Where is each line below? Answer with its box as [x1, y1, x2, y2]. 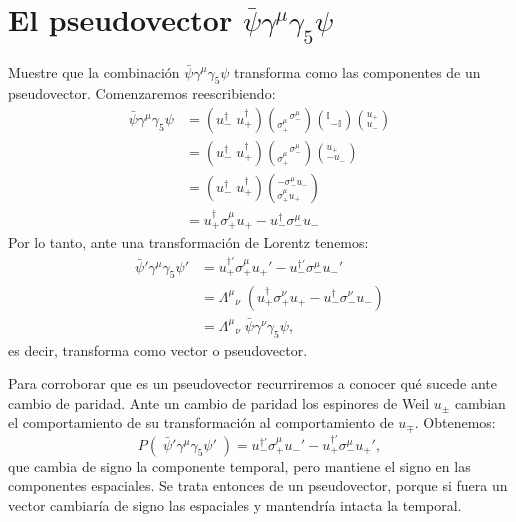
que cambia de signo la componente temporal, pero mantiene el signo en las [8, 455, 471, 476]
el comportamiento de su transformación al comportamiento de [8, 412, 394, 433]
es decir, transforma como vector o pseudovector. [8, 339, 308, 360]
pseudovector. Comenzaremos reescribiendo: [8, 83, 276, 104]
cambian [454, 392, 506, 413]
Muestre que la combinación [8, 61, 180, 82]
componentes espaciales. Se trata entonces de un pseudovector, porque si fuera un [8, 475, 508, 496]
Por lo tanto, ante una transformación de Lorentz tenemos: [8, 232, 369, 253]
